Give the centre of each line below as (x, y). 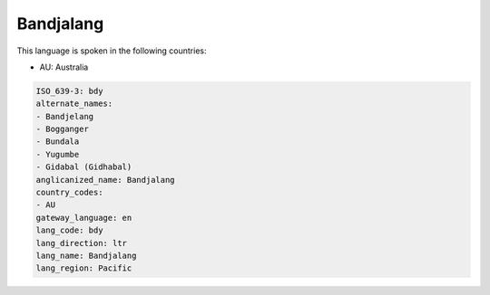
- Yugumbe (58, 154)
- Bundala (58, 142)
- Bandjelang (65, 116)
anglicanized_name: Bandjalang (106, 180)
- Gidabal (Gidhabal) (84, 167)
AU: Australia (64, 67)
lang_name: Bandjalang (86, 256)
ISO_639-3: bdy (69, 91)
